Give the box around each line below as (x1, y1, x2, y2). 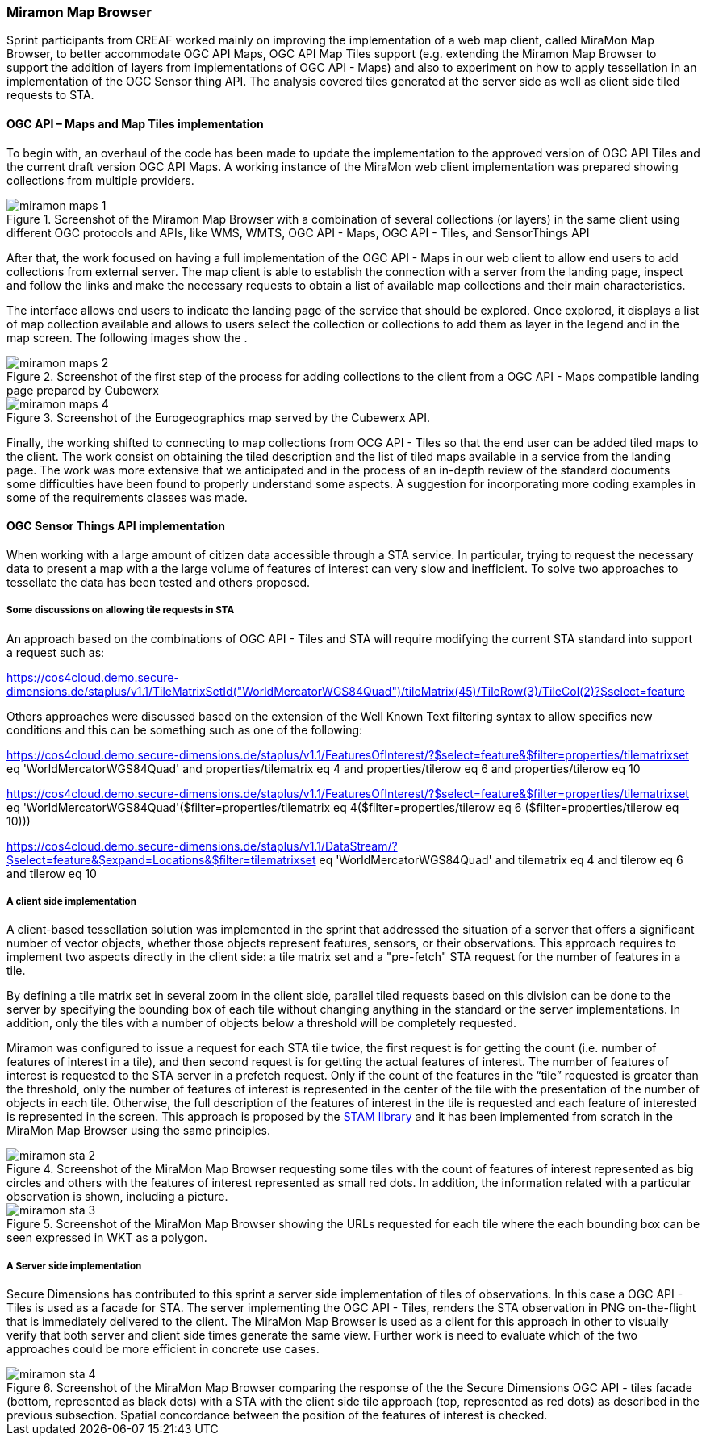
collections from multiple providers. (6, 173, 194, 187)
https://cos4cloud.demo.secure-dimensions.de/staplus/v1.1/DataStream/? (6, 838, 398, 853)
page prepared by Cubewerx (6, 382, 159, 397)
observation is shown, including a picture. (6, 1189, 228, 1204)
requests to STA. (6, 88, 94, 102)
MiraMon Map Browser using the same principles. (6, 1123, 270, 1138)
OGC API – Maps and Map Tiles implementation (6, 116, 264, 131)
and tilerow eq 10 (6, 866, 97, 880)
